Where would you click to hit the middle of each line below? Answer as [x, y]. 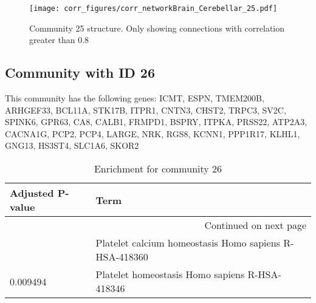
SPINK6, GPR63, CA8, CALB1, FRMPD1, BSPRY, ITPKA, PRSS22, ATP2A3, [156, 122]
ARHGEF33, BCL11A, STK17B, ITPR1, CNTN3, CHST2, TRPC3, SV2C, [146, 110]
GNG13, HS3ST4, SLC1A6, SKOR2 [72, 145]
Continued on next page [255, 225]
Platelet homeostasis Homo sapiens [170, 274]
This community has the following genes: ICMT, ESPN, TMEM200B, [135, 98]
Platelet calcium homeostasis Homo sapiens [188, 243]
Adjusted [32, 193]
